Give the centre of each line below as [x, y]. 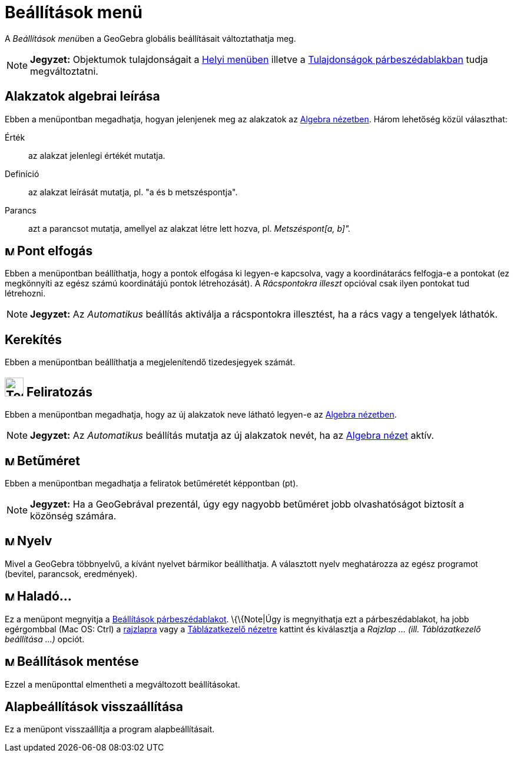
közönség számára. [73, 516]
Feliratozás [59, 392]
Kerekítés [33, 339]
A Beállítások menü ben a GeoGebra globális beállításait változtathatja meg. [150, 38]
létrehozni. [25, 294]
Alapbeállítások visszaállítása [94, 706]
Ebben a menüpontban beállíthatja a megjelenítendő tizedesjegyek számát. [150, 362]
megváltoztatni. [64, 71]
